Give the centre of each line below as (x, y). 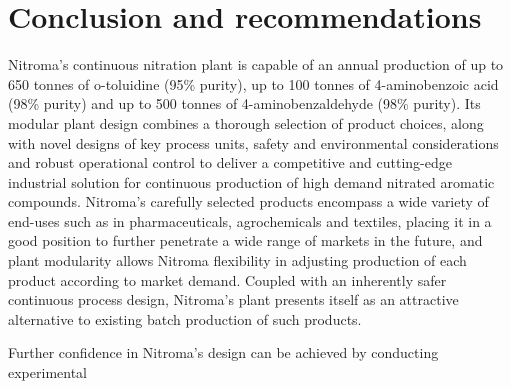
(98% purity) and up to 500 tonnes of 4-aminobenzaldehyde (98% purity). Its (244, 103)
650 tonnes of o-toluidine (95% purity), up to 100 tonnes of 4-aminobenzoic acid (253, 83)
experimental (47, 372)
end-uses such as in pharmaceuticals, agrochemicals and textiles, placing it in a (250, 220)
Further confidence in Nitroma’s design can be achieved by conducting (223, 352)
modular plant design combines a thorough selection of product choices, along (246, 122)
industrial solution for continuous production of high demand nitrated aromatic (251, 181)
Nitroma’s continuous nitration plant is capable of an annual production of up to (256, 64)
